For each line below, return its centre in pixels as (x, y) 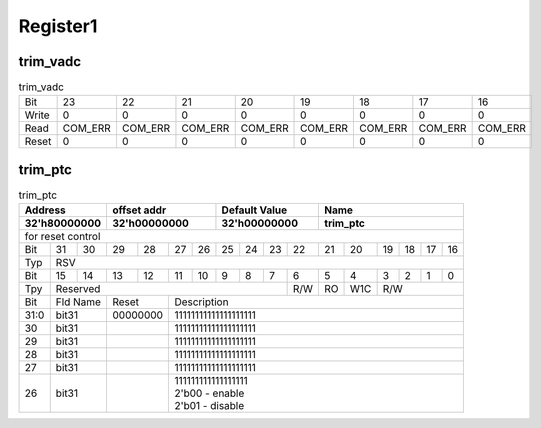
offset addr (139, 210)
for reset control (62, 237)
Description (201, 302)
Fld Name (78, 302)
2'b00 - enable (209, 393)
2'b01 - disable (209, 406)
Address (45, 210)
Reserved (78, 289)
